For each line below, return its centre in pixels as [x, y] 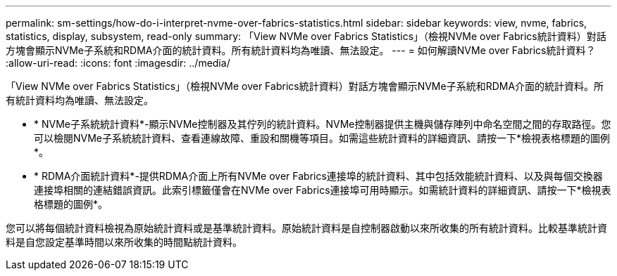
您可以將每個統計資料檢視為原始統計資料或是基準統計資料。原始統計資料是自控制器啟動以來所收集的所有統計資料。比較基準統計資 [306, 228]
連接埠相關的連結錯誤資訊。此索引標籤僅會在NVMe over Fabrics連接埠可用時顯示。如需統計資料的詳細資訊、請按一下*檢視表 [323, 190]
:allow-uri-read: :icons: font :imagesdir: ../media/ [118, 63]
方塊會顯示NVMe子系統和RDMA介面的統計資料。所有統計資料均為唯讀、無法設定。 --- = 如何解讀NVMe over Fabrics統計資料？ [301, 50]
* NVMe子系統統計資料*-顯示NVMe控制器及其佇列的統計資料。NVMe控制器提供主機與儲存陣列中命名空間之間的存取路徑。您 [323, 124]
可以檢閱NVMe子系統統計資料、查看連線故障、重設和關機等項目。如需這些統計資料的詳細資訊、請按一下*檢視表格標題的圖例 [322, 138]
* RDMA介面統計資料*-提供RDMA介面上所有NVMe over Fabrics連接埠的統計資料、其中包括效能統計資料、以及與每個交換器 [318, 176]
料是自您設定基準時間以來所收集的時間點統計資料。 [124, 242]
